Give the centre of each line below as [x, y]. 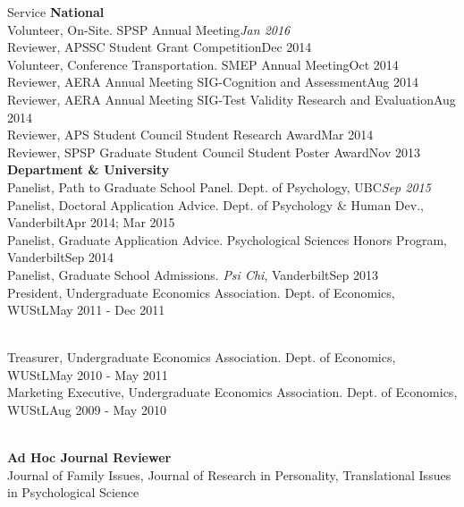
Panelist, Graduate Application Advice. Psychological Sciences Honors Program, [227, 239]
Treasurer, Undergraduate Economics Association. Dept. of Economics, [202, 357]
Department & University [89, 169]
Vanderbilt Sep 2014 [61, 257]
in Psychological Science [73, 492]
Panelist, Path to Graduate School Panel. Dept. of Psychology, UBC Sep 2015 [219, 186]
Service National [56, 12]
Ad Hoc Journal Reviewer [89, 457]
